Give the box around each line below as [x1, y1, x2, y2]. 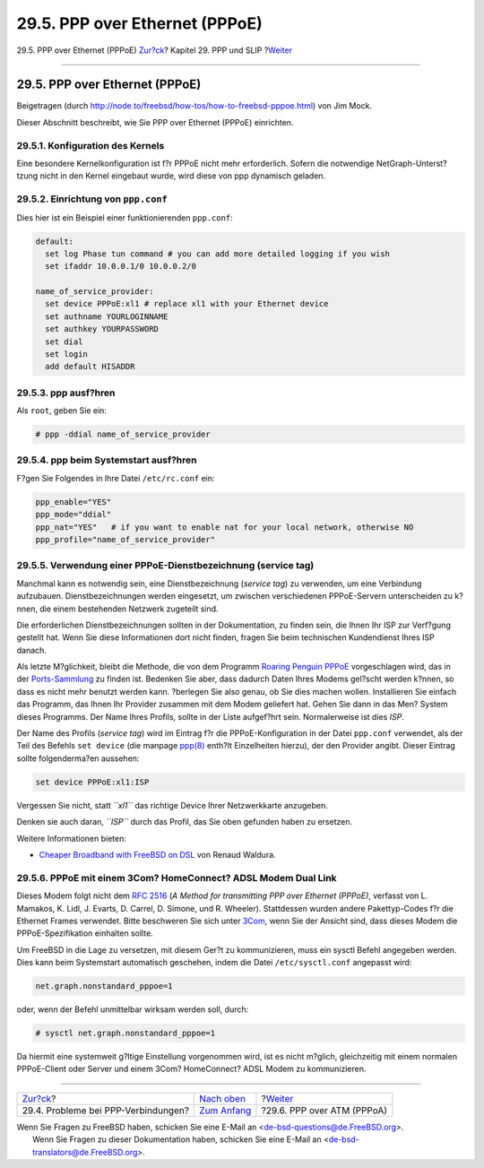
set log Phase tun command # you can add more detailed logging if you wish [45, 248, 390, 259]
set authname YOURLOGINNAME [45, 311, 169, 322]
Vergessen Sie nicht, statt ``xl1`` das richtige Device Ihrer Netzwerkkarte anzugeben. [16, 800, 329, 810]
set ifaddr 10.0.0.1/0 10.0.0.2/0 [45, 261, 197, 272]
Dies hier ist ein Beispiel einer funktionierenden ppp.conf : [16, 212, 233, 223]
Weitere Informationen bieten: [16, 833, 127, 844]
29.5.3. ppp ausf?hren [16, 386, 116, 399]
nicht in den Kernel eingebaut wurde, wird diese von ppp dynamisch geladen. [39, 170, 326, 181]
